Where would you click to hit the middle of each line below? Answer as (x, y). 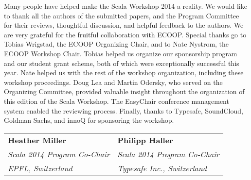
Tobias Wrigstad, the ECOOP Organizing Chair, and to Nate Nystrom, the (117, 44)
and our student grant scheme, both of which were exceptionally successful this (122, 63)
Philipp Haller (145, 140)
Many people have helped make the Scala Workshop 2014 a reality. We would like (125, 6)
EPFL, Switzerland (40, 168)
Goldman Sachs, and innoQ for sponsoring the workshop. (89, 120)
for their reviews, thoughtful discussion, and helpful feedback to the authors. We (124, 25)
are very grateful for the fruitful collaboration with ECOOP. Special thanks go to (125, 34)
